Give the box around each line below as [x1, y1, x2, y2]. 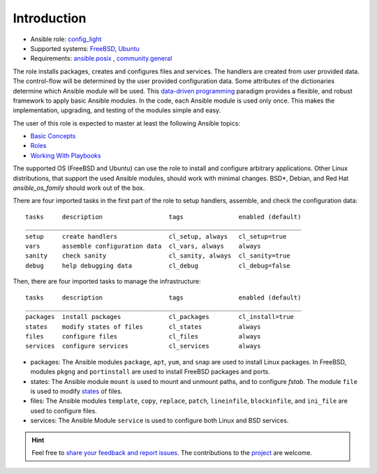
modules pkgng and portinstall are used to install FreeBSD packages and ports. [30, 367, 270, 376]
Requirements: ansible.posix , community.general [30, 54, 172, 63]
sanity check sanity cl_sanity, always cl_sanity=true [25, 252, 290, 260]
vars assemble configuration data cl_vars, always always [25, 242, 261, 250]
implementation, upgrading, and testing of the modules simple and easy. [13, 106, 221, 114]
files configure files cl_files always [25, 332, 261, 341]
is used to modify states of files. [30, 387, 123, 396]
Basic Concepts [30, 132, 76, 140]
